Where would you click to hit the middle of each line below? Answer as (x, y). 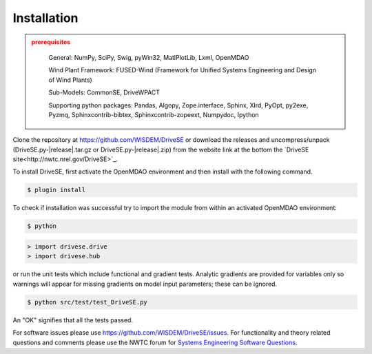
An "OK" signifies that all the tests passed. (73, 320)
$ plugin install (56, 190)
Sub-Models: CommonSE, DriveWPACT (104, 92)
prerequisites (51, 42)
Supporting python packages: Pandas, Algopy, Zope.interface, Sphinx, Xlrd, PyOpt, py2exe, (178, 105)
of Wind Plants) (70, 80)
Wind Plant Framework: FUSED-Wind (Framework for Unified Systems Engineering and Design (183, 70)
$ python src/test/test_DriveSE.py (87, 302)
